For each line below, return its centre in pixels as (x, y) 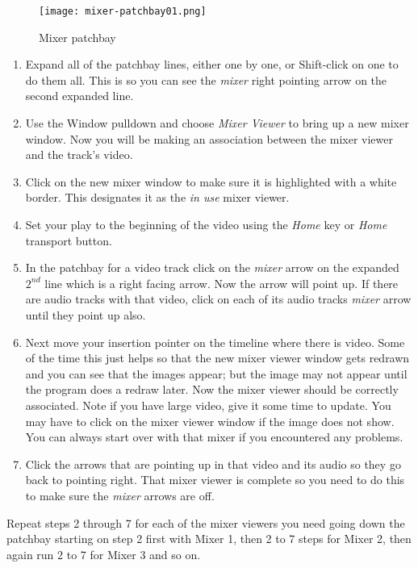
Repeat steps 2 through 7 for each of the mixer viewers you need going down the (206, 522)
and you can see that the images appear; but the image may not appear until (216, 373)
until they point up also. (86, 314)
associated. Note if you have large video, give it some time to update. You (208, 405)
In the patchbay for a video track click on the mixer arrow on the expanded (212, 267)
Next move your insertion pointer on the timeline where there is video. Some (215, 342)
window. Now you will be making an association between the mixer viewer (209, 138)
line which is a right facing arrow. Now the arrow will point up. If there (222, 283)
